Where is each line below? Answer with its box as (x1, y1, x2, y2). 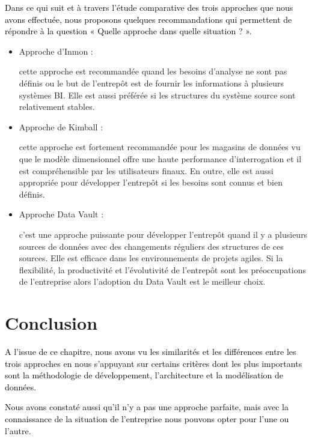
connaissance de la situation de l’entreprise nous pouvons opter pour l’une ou (5, 412, 289, 425)
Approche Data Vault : (19, 208, 104, 220)
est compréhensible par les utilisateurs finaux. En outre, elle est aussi (19, 164, 274, 177)
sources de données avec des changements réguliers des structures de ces (19, 240, 284, 252)
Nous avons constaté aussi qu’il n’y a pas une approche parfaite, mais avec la (5, 401, 289, 413)
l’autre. (5, 424, 31, 437)
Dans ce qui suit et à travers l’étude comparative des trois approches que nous (5, 1, 293, 13)
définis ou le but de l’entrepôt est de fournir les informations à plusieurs (19, 76, 284, 89)
